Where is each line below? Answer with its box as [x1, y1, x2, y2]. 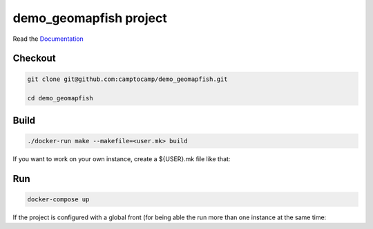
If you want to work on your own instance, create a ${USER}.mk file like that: [12, 154, 231, 163]
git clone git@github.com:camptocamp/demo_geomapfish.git [27, 75, 228, 83]
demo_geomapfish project [12, 10, 167, 26]
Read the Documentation [12, 35, 84, 43]
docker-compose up [27, 195, 90, 203]
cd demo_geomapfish [27, 94, 93, 102]
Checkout [12, 53, 56, 64]
